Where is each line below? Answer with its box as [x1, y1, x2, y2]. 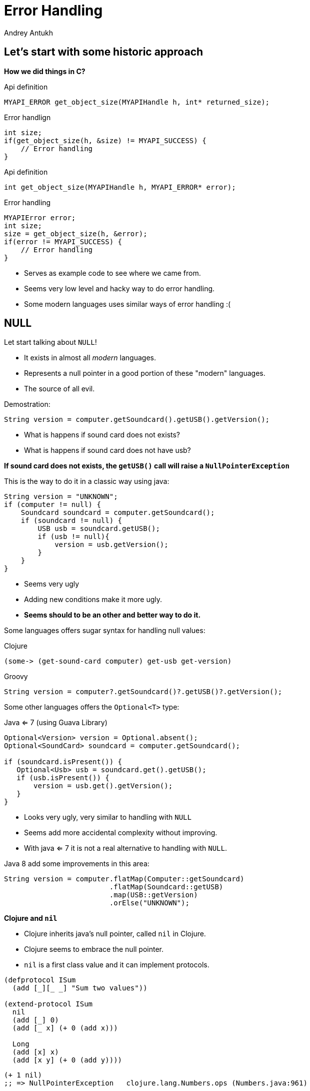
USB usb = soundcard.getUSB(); [37, 524, 160, 533]
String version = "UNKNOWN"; [4, 492, 118, 501]
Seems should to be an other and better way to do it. [24, 611, 201, 620]
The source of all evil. [24, 384, 95, 393]
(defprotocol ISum [4, 976, 76, 984]
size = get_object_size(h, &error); [4, 229, 147, 238]
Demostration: [4, 400, 50, 409]
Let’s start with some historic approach [4, 46, 203, 59]
